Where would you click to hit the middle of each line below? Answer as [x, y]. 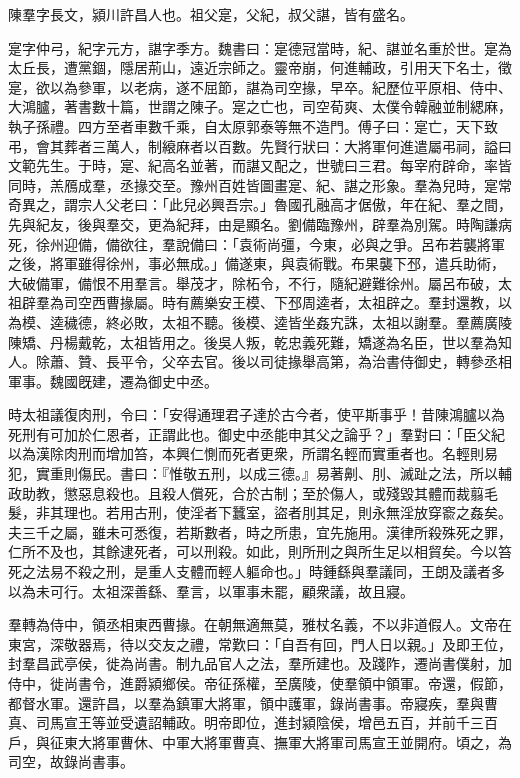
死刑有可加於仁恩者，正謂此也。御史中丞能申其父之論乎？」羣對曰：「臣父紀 [256, 433]
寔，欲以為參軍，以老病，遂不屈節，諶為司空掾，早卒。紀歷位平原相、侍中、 [260, 86]
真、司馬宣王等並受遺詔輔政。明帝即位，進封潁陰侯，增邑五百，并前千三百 [253, 722]
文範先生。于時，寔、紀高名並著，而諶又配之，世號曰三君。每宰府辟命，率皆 [260, 165]
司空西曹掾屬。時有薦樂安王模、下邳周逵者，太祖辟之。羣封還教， [280, 302]
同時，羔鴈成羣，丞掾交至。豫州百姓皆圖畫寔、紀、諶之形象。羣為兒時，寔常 [260, 184]
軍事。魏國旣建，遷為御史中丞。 [113, 380]
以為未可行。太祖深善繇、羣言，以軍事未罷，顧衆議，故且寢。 [211, 590]
